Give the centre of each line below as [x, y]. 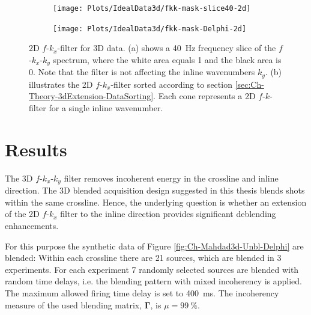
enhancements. [32, 225]
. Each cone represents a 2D [204, 96]
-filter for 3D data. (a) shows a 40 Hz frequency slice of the [167, 48]
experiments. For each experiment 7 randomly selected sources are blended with [152, 269]
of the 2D [22, 214]
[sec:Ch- [249, 84]
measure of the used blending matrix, [74, 304]
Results [36, 149]
